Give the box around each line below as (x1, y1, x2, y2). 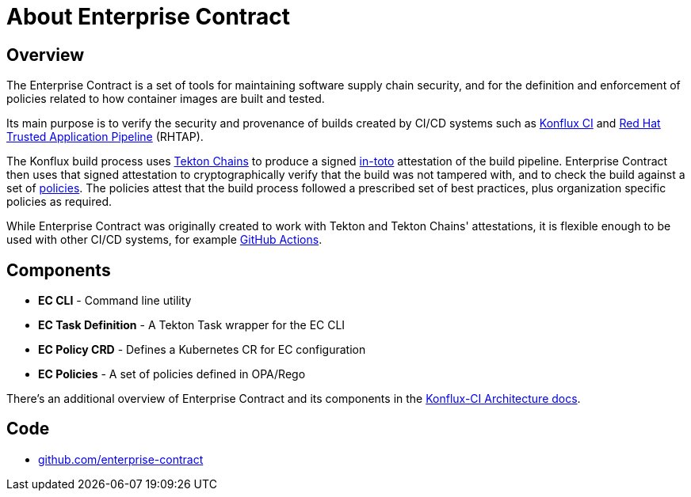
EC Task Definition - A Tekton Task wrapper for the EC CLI (38, 318, 345, 332)
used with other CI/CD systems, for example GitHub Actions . (6, 233, 323, 247)
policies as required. (6, 195, 113, 209)
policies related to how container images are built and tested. (6, 92, 325, 106)
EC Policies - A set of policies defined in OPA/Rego (38, 367, 306, 381)
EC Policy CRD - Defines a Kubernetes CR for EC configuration (38, 343, 366, 357)
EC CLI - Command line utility (38, 294, 192, 308)
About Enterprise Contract (6, 3, 291, 30)
